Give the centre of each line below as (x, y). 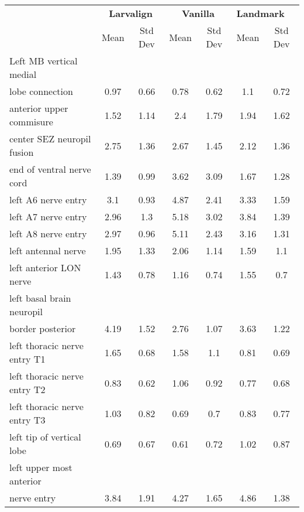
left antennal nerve (48, 250)
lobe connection (41, 91)
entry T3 (27, 420)
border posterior (43, 328)
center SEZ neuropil (50, 139)
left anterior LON (45, 267)
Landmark (260, 13)
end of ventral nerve (50, 169)
